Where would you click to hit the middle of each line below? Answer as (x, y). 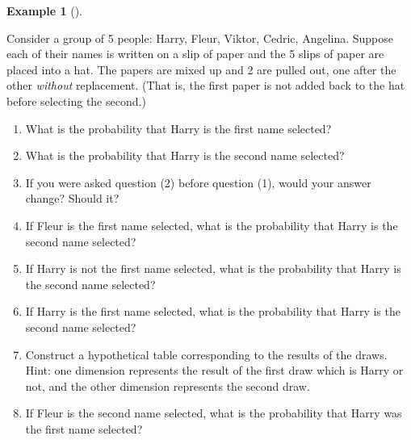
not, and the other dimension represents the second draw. (168, 386)
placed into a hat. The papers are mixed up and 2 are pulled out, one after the (201, 69)
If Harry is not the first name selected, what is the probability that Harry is (213, 268)
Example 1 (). (44, 10)
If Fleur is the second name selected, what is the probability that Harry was (214, 413)
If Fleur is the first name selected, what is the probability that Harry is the (212, 225)
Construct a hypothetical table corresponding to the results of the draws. (206, 354)
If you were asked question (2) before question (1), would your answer (198, 182)
